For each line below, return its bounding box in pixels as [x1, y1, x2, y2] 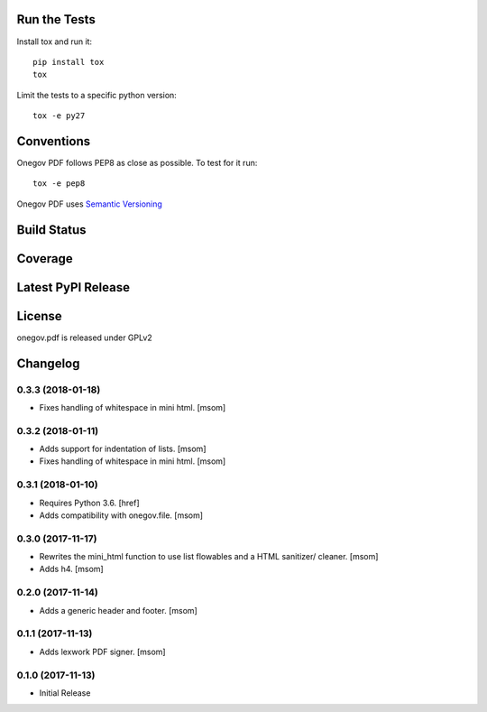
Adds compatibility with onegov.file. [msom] [39, 510, 203, 521]
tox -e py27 [32, 111, 86, 121]
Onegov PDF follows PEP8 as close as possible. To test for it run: [16, 157, 258, 168]
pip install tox [32, 57, 105, 67]
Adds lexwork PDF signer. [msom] [39, 646, 166, 657]
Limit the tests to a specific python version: [16, 89, 178, 100]
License [16, 308, 62, 324]
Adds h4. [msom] [39, 564, 104, 575]
